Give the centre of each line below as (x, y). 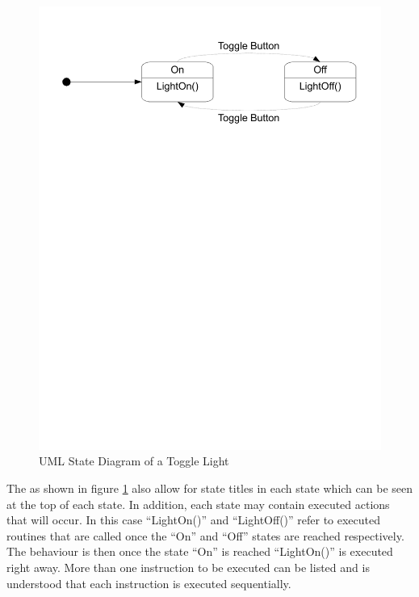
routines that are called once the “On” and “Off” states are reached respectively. (205, 535)
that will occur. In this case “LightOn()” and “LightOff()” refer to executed (194, 520)
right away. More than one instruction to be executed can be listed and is (188, 568)
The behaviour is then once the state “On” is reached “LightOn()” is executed (200, 551)
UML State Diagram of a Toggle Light (134, 461)
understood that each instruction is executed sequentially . (149, 583)
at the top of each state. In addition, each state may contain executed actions (198, 504)
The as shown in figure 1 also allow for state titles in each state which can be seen (209, 488)
